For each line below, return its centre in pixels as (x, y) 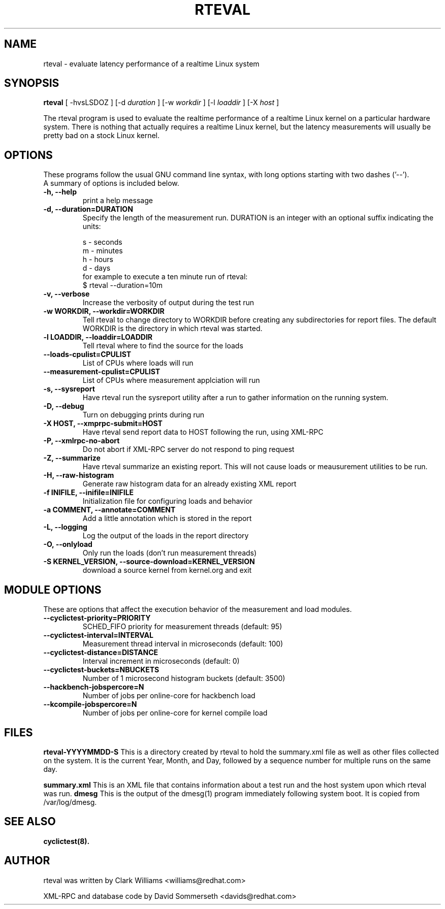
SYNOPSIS (32, 83)
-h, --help (60, 192)
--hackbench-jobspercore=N (94, 687)
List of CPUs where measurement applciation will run (171, 380)
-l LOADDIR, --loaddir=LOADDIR (98, 337)
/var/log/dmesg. (70, 802)
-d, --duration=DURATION (88, 209)
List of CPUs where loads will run (138, 363)
